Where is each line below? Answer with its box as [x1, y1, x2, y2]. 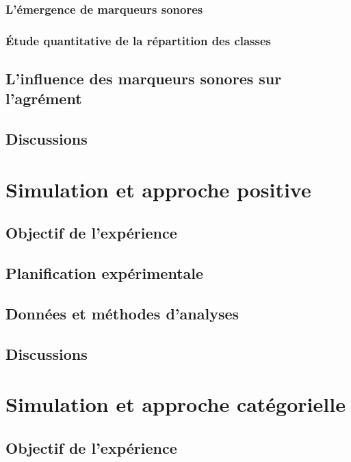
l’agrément [5, 88, 82, 109]
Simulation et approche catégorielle [5, 390, 346, 418]
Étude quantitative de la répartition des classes [5, 32, 272, 49]
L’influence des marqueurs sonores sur [5, 68, 282, 89]
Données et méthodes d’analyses [5, 302, 239, 324]
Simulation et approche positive [5, 175, 311, 203]
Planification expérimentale [5, 263, 204, 284]
